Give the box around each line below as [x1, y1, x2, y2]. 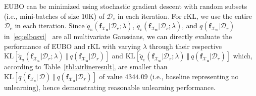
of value [99, 71, 123, 81]
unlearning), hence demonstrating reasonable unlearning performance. [4, 82, 216, 92]
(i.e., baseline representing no [150, 71, 239, 81]
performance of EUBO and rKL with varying [4, 41, 141, 51]
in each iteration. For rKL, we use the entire [117, 10, 252, 21]
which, [233, 50, 253, 61]
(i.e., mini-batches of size [4, 10, 79, 21]
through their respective [149, 41, 222, 51]
